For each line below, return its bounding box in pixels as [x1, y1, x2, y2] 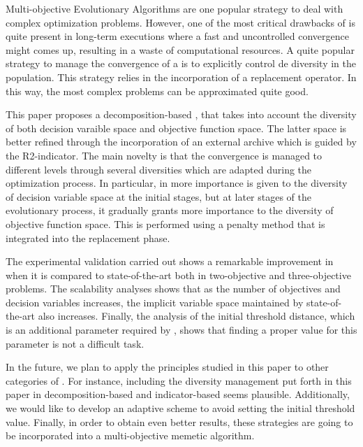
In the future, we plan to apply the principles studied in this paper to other [6, 360, 329, 374]
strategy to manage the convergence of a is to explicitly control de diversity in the [6, 56, 357, 71]
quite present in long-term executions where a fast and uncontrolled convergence [6, 29, 349, 43]
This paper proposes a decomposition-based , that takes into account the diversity [6, 107, 357, 122]
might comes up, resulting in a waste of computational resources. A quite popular [6, 42, 355, 57]
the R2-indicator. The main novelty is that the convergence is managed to [6, 148, 323, 162]
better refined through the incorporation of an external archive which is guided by [6, 134, 357, 149]
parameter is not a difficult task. [6, 336, 145, 350]
